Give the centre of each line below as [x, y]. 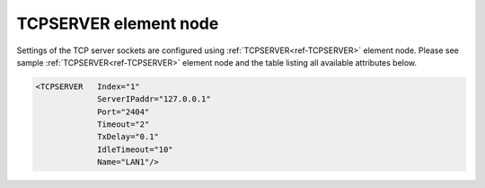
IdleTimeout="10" [136, 149]
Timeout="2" [123, 125]
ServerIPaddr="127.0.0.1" [154, 99]
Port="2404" [123, 112]
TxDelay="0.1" [128, 137]
